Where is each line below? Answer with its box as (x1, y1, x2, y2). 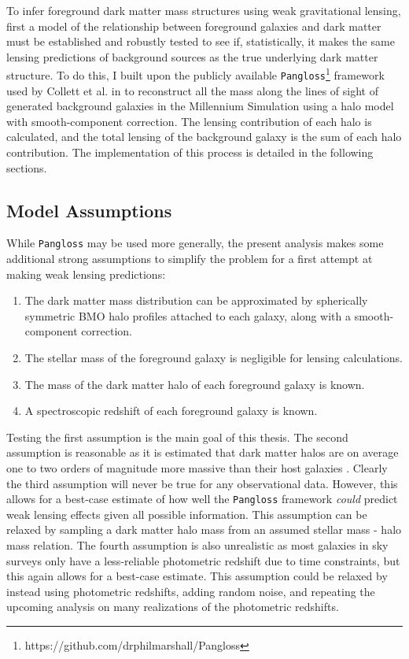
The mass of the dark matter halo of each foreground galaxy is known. (24, 376, 365, 392)
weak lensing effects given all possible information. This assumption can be (6, 505, 367, 522)
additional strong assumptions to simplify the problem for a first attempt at (6, 250, 373, 267)
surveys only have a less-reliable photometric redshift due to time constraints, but (6, 552, 400, 568)
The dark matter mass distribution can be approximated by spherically (24, 292, 368, 309)
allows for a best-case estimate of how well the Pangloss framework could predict (6, 491, 398, 507)
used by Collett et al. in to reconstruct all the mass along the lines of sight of (6, 82, 379, 98)
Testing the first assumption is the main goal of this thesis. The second (6, 428, 348, 445)
